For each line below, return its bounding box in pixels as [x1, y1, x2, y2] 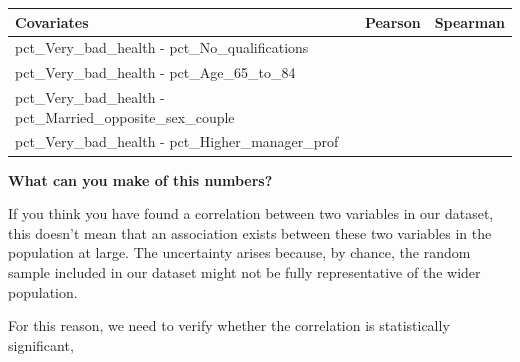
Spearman [434, 11, 505, 32]
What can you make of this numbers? [8, 169, 273, 190]
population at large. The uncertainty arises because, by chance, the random [8, 242, 471, 263]
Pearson [364, 11, 421, 32]
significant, [8, 334, 74, 355]
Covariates [15, 11, 89, 32]
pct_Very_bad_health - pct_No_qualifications [15, 37, 309, 58]
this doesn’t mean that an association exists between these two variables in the [8, 222, 492, 243]
